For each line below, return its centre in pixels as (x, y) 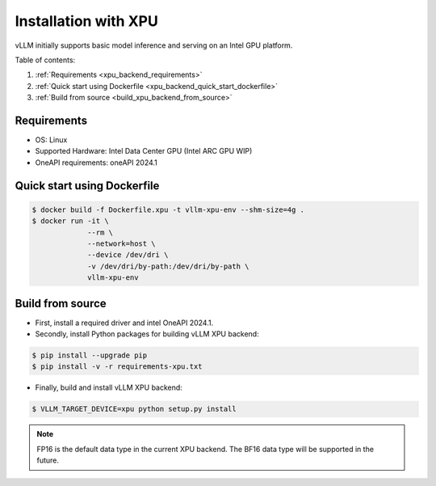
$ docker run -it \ (70, 221)
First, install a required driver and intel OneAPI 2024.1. (124, 323)
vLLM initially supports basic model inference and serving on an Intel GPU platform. (154, 45)
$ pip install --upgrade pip (90, 355)
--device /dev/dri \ (128, 255)
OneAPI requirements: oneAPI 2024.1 (96, 163)
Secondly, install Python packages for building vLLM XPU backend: (147, 334)
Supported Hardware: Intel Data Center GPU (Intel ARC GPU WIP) (144, 151)
